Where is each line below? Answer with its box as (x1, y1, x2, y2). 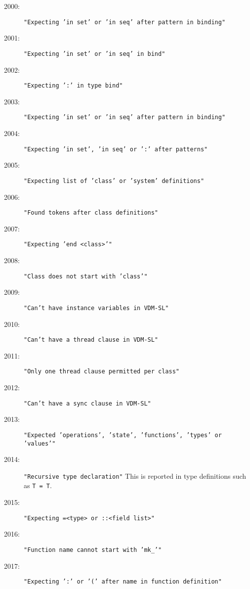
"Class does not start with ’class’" (24, 272, 148, 280)
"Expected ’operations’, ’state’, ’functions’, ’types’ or (24, 431, 222, 439)
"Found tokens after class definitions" (24, 209, 159, 217)
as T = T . (24, 480, 52, 491)
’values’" (24, 440, 56, 447)
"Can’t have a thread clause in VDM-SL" (24, 336, 159, 344)
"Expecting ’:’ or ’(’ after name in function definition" (24, 578, 222, 586)
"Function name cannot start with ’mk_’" (24, 546, 162, 553)
